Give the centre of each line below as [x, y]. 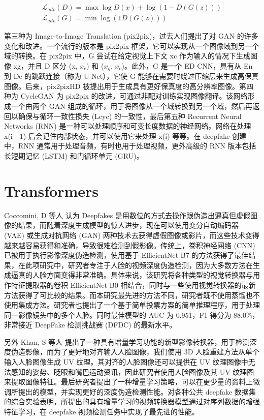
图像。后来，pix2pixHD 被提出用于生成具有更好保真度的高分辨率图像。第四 [129, 86]
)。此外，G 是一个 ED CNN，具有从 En [187, 65]
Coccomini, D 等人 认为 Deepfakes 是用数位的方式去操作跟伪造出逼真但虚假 [127, 215]
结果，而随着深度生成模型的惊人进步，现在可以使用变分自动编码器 [128, 225]
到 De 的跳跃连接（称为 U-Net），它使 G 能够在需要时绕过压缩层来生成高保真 [131, 76]
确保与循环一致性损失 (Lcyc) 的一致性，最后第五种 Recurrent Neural [130, 116]
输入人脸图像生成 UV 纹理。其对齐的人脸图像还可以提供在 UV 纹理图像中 [126, 362]
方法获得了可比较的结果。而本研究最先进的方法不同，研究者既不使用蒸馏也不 [132, 295]
